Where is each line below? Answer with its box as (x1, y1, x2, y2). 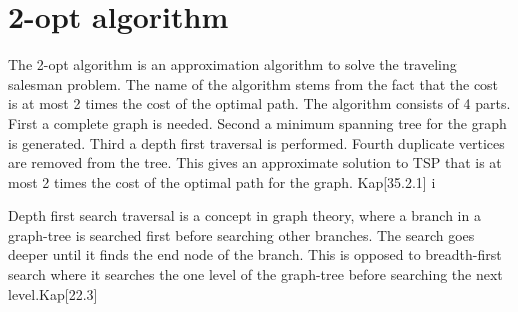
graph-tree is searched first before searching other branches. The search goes (8, 224, 475, 245)
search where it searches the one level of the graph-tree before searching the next (8, 264, 503, 285)
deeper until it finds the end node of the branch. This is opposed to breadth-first (8, 244, 502, 265)
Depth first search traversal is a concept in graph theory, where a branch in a (8, 205, 481, 226)
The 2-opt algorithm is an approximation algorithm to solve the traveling (8, 54, 457, 75)
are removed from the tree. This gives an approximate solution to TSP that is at (8, 152, 502, 173)
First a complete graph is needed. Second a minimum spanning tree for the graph (8, 112, 507, 133)
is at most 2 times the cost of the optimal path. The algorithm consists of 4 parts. (8, 93, 511, 114)
